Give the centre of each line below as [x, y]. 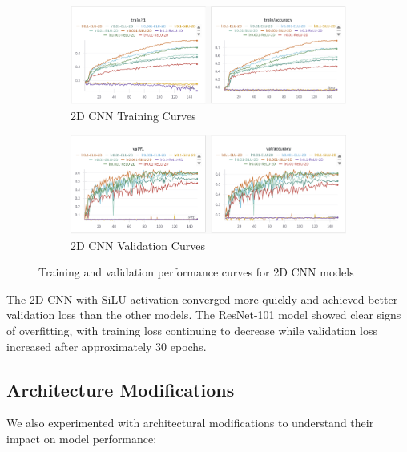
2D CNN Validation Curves [138, 245]
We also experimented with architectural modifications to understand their [190, 423]
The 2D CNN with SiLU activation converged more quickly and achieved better [202, 299]
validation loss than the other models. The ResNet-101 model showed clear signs [204, 315]
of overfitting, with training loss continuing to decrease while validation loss [192, 331]
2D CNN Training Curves [133, 115]
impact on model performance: [82, 439]
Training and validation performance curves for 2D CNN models [196, 272]
